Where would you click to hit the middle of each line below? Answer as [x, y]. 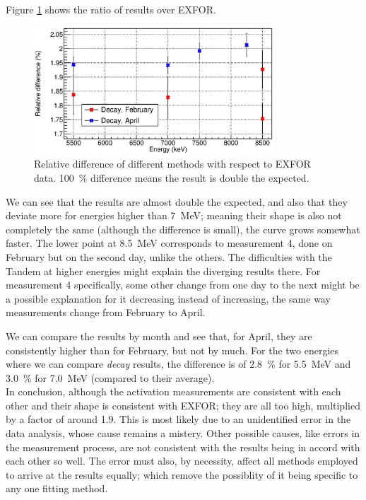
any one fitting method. [57, 488]
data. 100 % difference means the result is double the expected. [172, 177]
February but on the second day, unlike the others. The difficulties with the [169, 256]
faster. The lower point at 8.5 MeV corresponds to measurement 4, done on [169, 243]
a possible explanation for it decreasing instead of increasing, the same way [168, 298]
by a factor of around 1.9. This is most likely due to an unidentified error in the [178, 419]
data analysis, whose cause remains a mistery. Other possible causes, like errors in [183, 433]
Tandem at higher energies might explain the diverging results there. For [163, 271]
